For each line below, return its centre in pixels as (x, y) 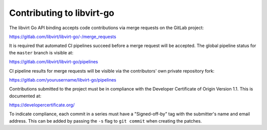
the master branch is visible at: (41, 52)
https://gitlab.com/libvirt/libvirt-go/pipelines (54, 62)
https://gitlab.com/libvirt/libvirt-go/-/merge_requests (63, 37)
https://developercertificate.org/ (42, 105)
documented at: (25, 96)
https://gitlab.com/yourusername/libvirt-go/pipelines (63, 80)
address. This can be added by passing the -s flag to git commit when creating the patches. (106, 121)
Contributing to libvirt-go (62, 13)
